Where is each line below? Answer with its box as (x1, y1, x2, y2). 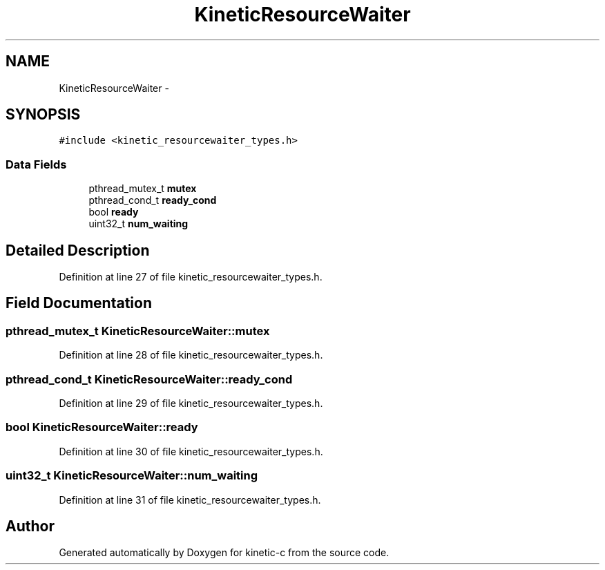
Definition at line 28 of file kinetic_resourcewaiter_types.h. (59, 349, 323, 361)
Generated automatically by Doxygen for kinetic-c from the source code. (59, 547, 390, 559)
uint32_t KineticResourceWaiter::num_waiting (6, 468, 258, 483)
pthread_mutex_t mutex (88, 182, 197, 195)
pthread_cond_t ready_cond (88, 194, 217, 207)
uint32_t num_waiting (88, 218, 189, 230)
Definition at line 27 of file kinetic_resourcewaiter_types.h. (59, 271, 323, 283)
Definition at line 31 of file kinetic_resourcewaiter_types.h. (59, 493, 321, 506)
